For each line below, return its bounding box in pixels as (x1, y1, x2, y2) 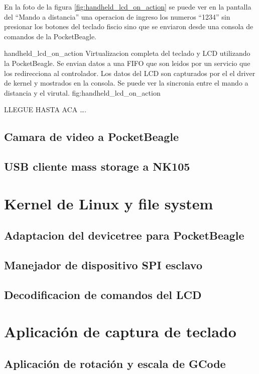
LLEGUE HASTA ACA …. (4, 104, 87, 115)
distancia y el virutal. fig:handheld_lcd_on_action (4, 87, 161, 98)
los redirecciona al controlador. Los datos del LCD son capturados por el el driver (4, 67, 255, 78)
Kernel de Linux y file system (4, 193, 213, 213)
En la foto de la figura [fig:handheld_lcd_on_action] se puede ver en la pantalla (4, 2, 251, 12)
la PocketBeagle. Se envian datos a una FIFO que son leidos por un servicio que (4, 57, 250, 68)
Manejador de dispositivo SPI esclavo (4, 257, 202, 273)
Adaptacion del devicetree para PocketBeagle (4, 228, 244, 243)
